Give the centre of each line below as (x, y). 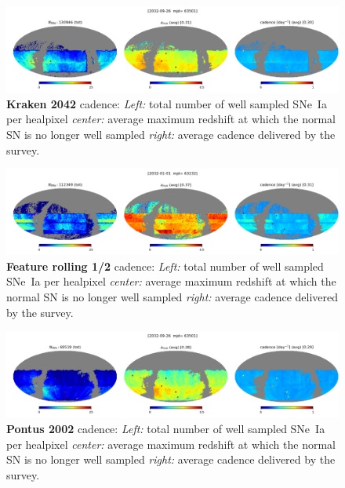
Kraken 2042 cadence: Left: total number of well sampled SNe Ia (167, 103)
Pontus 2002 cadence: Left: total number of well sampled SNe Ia (166, 428)
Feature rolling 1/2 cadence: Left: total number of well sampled (165, 266)
